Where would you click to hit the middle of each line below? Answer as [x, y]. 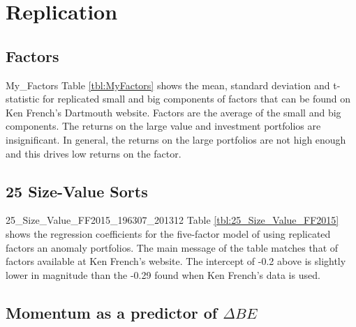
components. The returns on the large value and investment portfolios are [163, 126]
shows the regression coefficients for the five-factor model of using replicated [168, 233]
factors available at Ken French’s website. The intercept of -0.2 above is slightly [176, 261]
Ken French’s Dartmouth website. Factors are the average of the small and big [173, 112]
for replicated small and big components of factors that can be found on [197, 99]
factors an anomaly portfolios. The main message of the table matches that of [172, 247]
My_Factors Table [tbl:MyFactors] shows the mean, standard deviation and [168, 85]
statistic [23, 99]
